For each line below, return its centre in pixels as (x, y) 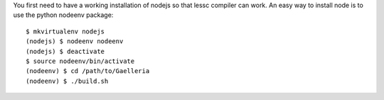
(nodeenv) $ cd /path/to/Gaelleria (88, 71)
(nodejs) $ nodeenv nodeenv (75, 41)
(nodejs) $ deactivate (65, 51)
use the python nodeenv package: (63, 15)
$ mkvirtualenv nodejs (65, 31)
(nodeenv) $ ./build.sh (67, 81)
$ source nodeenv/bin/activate (80, 61)
